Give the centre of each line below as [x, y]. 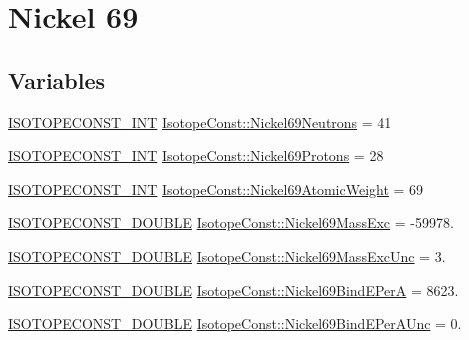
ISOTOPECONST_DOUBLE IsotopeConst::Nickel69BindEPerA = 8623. [233, 289]
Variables [57, 79]
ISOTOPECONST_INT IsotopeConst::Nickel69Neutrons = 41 [200, 121]
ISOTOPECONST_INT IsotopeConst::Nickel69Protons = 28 [196, 155]
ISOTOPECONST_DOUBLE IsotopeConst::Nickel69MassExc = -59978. [231, 222]
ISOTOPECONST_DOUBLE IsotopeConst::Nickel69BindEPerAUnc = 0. [235, 323]
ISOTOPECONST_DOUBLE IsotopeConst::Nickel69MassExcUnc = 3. [227, 255]
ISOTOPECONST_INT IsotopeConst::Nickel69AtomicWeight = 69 [216, 188]
